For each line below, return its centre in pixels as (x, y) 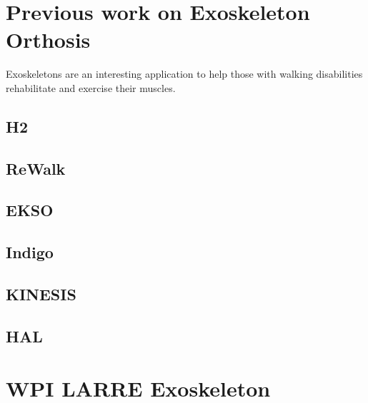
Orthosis (48, 40)
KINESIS (41, 294)
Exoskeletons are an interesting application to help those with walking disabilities (184, 74)
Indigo (30, 252)
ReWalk (36, 168)
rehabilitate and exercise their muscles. (91, 87)
